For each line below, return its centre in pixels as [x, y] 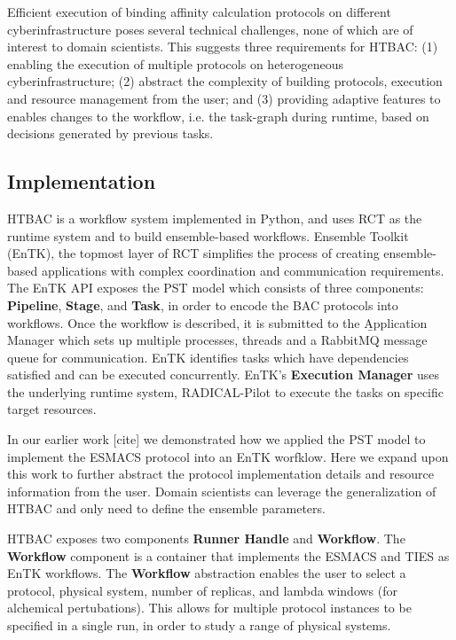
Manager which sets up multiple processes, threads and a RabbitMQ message [217, 340]
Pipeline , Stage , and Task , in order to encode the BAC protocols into [203, 304]
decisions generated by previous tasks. [110, 133]
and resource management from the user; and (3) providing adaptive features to [224, 98]
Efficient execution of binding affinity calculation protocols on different [199, 12]
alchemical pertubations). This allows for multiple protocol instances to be [209, 608]
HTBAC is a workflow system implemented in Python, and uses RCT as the [215, 218]
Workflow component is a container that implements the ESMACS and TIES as [228, 555]
